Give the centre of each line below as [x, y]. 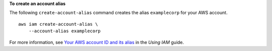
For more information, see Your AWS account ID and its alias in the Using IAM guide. [97, 42]
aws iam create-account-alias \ [58, 24]
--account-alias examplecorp [64, 31]
